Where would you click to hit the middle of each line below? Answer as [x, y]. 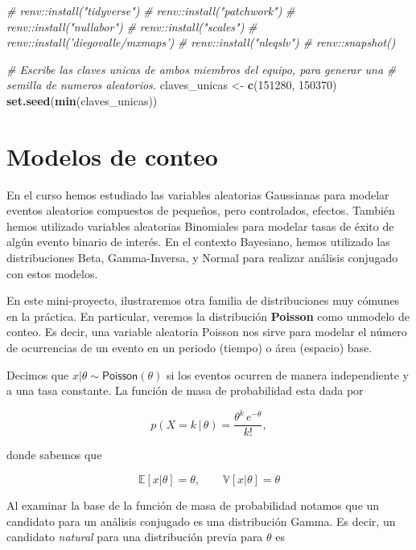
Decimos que [38, 374]
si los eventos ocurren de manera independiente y [287, 374]
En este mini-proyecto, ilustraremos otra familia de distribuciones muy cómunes [203, 300]
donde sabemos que [54, 455]
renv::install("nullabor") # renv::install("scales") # [132, 26]
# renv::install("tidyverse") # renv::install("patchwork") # [151, 10]
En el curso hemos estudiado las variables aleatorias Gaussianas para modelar [198, 194]
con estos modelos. [52, 273]
